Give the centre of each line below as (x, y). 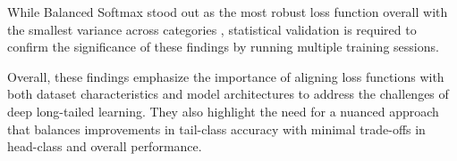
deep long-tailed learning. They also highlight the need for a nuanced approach (223, 111)
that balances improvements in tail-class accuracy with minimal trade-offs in (216, 129)
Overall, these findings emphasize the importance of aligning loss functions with (226, 76)
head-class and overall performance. (105, 146)
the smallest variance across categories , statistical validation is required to (212, 29)
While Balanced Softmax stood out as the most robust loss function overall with (228, 12)
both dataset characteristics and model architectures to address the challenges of (228, 94)
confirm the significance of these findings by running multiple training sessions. (223, 47)
